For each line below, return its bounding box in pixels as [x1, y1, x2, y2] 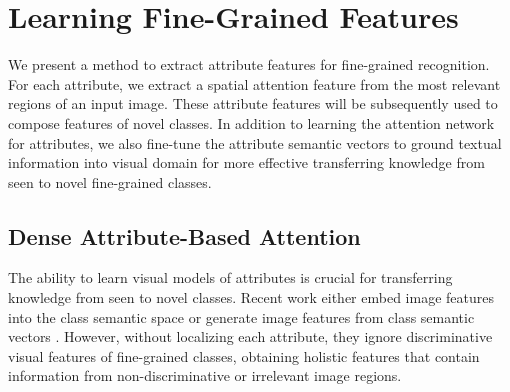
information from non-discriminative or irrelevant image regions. [8, 365, 402, 386]
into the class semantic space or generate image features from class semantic [8, 306, 475, 327]
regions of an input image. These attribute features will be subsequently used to [8, 93, 498, 114]
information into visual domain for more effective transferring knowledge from [8, 152, 485, 173]
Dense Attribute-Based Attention [8, 220, 361, 251]
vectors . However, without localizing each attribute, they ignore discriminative [8, 326, 493, 347]
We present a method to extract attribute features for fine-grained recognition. [8, 54, 490, 75]
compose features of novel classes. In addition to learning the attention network [8, 112, 495, 133]
